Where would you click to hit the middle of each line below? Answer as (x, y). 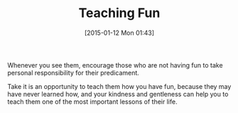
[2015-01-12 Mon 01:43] (119, 33)
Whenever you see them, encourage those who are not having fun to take (115, 65)
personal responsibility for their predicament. (74, 72)
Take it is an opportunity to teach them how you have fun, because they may (119, 86)
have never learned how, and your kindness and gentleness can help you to (118, 94)
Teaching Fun (119, 13)
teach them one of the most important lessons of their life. (92, 102)
